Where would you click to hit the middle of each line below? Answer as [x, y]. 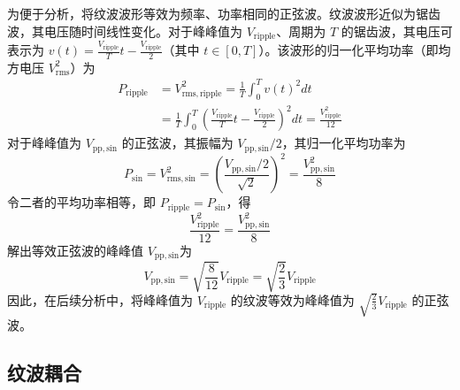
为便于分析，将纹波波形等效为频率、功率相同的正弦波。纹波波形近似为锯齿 [224, 13]
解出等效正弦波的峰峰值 [75, 250]
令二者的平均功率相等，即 [81, 202]
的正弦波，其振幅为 [177, 143]
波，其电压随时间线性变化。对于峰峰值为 [125, 31]
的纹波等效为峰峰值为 [292, 299]
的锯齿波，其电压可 [397, 31]
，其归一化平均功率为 [344, 143]
